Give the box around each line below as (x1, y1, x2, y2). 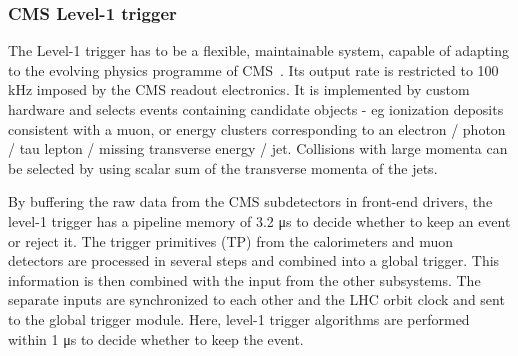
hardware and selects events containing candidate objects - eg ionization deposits (8, 99, 504, 119)
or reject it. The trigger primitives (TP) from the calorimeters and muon (8, 230, 454, 251)
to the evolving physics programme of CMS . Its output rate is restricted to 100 (8, 59, 499, 80)
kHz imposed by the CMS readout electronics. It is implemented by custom (8, 79, 470, 100)
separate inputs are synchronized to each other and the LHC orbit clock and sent (8, 289, 505, 310)
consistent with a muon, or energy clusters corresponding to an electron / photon (8, 118, 506, 139)
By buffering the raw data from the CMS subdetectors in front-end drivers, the (8, 191, 493, 212)
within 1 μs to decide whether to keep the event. (8, 328, 304, 349)
